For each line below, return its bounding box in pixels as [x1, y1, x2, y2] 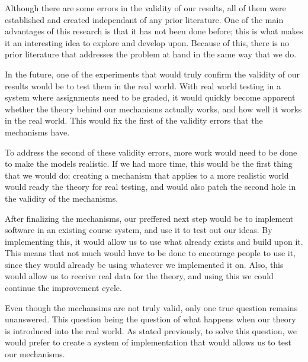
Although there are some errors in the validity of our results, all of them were [5, 2, 286, 14]
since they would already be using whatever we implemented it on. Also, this [5, 258, 284, 270]
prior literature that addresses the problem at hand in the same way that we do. [5, 48, 297, 60]
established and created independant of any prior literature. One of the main [5, 13, 284, 25]
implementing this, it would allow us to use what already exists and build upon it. [5, 235, 303, 247]
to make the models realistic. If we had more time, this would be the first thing [5, 157, 293, 170]
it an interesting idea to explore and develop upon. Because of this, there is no [5, 36, 290, 49]
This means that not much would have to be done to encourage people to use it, [5, 247, 296, 259]
